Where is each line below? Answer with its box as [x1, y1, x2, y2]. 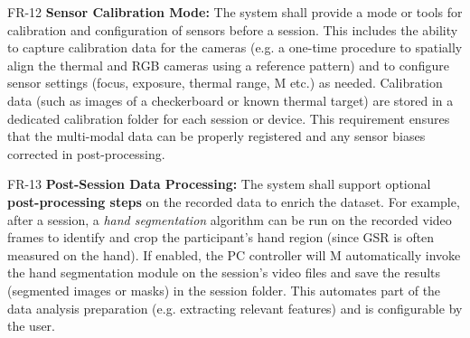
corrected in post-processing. [7, 144, 165, 163]
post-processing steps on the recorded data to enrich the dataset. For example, [7, 192, 460, 211]
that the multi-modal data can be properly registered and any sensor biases [7, 127, 426, 146]
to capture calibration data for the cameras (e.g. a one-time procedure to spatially [7, 38, 463, 57]
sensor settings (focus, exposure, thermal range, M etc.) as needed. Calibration [7, 73, 443, 92]
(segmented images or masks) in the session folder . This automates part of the [7, 280, 441, 299]
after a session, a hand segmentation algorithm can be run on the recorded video [7, 210, 452, 229]
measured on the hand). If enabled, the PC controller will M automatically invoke [7, 245, 461, 264]
